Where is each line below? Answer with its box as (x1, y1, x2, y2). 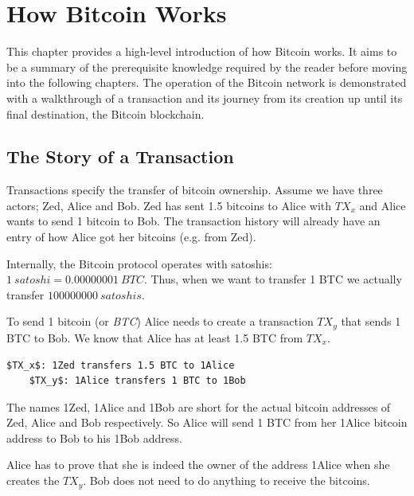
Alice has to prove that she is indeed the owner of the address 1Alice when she (6, 456, 390, 473)
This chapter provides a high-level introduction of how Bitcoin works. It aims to (6, 43, 397, 60)
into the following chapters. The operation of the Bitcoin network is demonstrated (6, 74, 407, 91)
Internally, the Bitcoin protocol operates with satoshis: (6, 255, 272, 271)
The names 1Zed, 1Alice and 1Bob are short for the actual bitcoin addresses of (6, 398, 391, 415)
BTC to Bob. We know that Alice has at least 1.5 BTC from (6, 329, 303, 346)
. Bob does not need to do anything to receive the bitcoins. (83, 472, 370, 489)
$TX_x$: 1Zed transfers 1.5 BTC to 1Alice (6, 359, 235, 371)
